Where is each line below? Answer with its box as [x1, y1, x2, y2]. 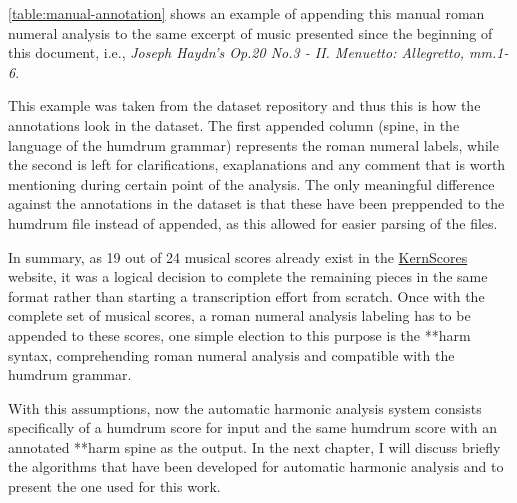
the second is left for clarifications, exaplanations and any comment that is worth [8, 154, 506, 175]
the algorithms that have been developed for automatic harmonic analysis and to [8, 456, 504, 477]
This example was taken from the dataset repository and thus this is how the [8, 95, 481, 116]
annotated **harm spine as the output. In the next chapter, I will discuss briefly [8, 436, 501, 457]
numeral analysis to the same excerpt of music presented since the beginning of [8, 22, 493, 43]
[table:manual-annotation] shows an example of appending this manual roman [8, 3, 485, 23]
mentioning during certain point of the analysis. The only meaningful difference [8, 173, 495, 194]
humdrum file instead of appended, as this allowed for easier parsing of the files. [8, 212, 498, 233]
